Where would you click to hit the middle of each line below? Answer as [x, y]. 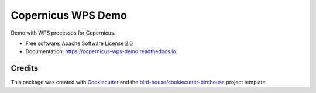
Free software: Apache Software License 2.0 [79, 43]
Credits [25, 68]
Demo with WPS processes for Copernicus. [63, 33]
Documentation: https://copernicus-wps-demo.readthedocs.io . [102, 51]
